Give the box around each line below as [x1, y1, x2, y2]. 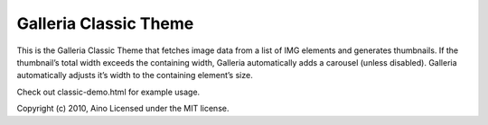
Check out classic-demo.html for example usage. [16, 86, 201, 97]
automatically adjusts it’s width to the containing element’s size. [16, 70, 253, 81]
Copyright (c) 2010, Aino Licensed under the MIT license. [16, 103, 230, 114]
